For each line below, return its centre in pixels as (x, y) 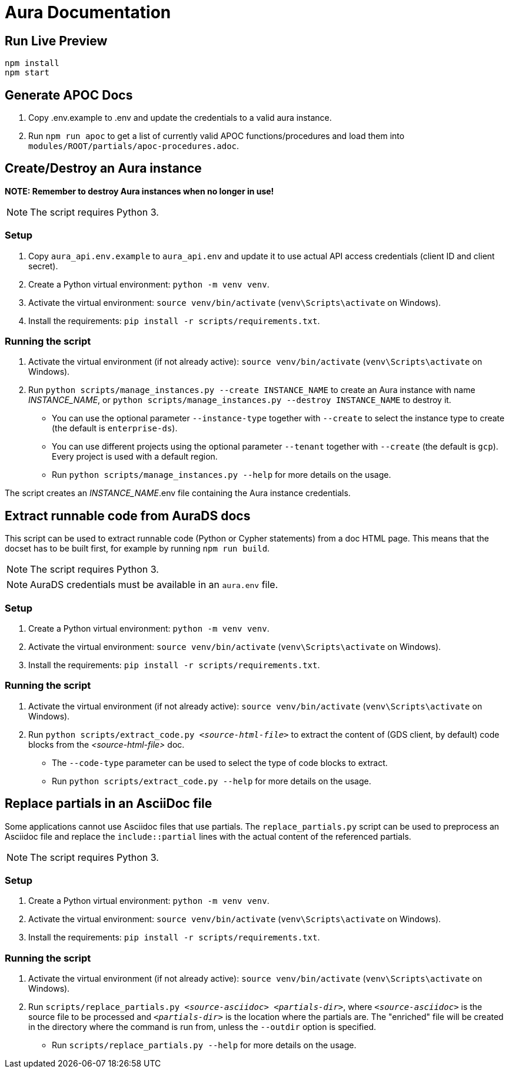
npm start (27, 73)
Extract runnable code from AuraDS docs (128, 516)
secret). (43, 266)
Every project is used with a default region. (135, 457)
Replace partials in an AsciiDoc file (109, 804)
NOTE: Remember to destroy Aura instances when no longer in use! (139, 191)
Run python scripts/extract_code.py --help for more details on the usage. (212, 781)
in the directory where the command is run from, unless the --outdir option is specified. (202, 1027)
